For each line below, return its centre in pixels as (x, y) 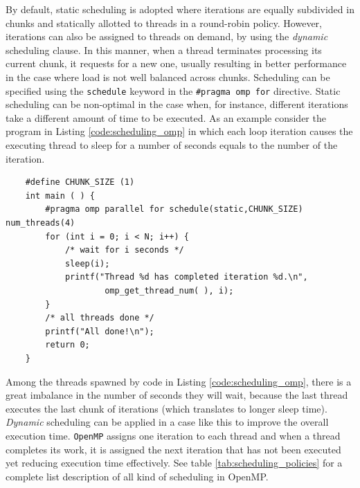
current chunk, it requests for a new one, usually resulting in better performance (176, 63)
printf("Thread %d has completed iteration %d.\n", (186, 277)
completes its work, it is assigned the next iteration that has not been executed (173, 449)
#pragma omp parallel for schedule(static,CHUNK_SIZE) (174, 209)
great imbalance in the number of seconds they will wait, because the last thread (177, 395)
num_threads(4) (40, 223)
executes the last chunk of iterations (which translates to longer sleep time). (166, 408)
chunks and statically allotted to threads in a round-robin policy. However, (164, 22)
